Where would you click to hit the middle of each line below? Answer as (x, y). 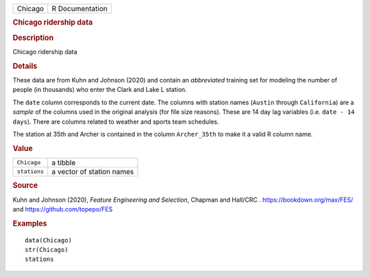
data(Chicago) (48, 240)
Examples (30, 223)
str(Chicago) (47, 250)
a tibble (64, 163)
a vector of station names (93, 172)
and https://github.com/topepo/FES (63, 209)
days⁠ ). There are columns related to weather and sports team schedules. (116, 121)
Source (25, 185)
